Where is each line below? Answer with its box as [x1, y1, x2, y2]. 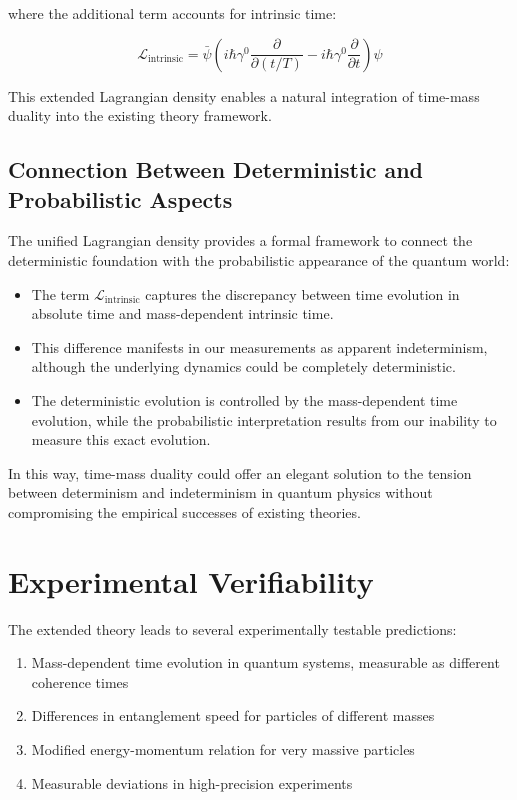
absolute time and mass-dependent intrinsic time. [31, 303, 334, 324]
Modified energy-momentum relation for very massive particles [31, 739, 415, 759]
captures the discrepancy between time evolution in [145, 283, 460, 304]
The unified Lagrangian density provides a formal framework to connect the [8, 230, 473, 251]
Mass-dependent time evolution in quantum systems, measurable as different [31, 652, 500, 673]
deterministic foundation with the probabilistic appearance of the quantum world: [8, 249, 510, 270]
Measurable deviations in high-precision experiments [31, 772, 353, 793]
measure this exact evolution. [31, 429, 211, 450]
